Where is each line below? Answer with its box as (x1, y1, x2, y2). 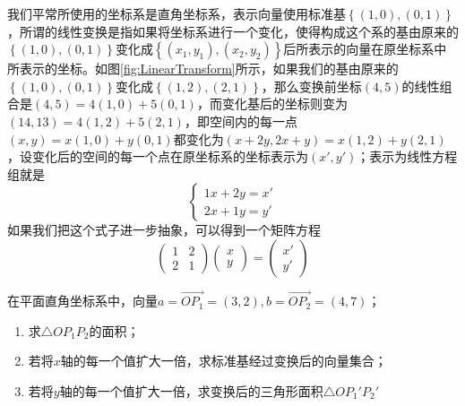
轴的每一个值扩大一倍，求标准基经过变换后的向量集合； (60, 351, 387, 370)
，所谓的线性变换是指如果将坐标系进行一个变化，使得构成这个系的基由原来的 (7, 22, 459, 40)
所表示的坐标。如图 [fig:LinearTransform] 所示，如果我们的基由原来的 (7, 59, 399, 78)
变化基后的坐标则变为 (221, 94, 348, 113)
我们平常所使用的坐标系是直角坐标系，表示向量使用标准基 (7, 4, 346, 22)
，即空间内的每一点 (184, 111, 297, 130)
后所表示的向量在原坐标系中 (283, 39, 447, 58)
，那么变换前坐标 (261, 76, 362, 95)
